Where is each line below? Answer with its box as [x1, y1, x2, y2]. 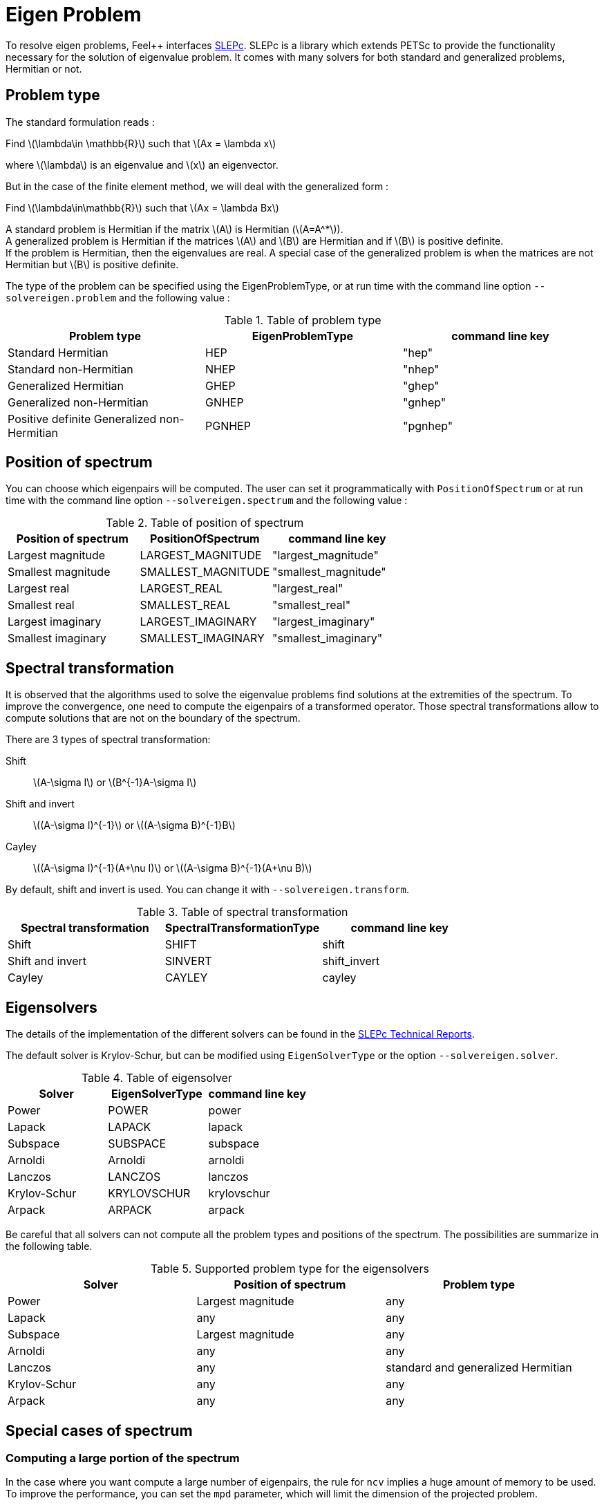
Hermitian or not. [6, 62, 82, 75]
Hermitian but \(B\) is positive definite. [6, 258, 179, 270]
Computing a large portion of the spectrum [6, 1450, 240, 1465]
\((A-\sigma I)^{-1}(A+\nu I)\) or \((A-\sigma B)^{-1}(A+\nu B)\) [33, 862, 312, 875]
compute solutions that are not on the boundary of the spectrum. [6, 712, 301, 725]
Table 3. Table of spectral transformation [136, 905, 348, 919]
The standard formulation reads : [6, 115, 155, 128]
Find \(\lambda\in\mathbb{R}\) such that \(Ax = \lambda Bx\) [6, 201, 279, 214]
